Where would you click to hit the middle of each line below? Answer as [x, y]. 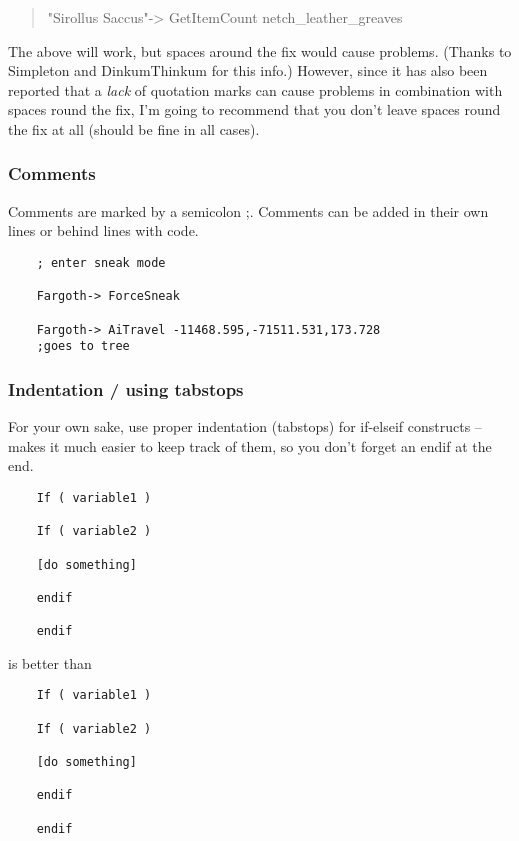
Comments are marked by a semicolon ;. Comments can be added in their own [248, 210]
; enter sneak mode [101, 262]
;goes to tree [83, 346]
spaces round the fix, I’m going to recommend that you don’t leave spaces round [254, 109]
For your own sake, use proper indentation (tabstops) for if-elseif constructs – [245, 426]
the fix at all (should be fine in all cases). [134, 128]
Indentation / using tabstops [126, 388]
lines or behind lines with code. [103, 230]
